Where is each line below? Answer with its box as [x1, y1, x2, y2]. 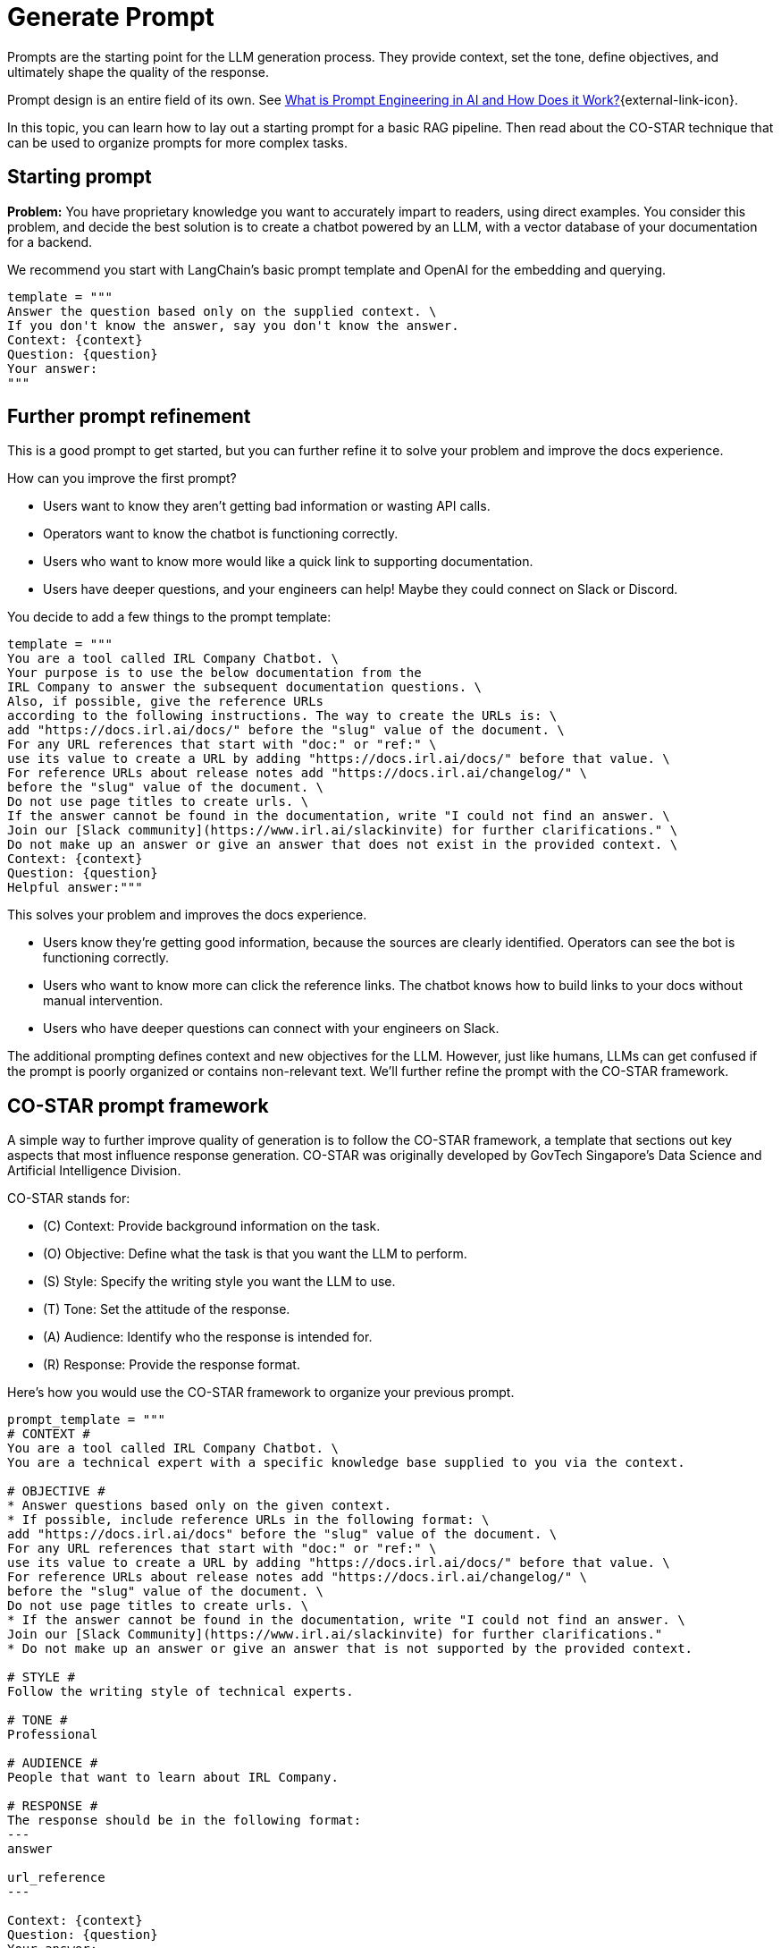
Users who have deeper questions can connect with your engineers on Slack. [43, 1021, 500, 1037]
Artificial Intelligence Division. [7, 1163, 181, 1179]
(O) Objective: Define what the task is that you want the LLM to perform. [43, 1246, 467, 1262]
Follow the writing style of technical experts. [7, 1684, 354, 1699]
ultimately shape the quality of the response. [7, 64, 270, 80]
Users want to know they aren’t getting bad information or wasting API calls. [43, 498, 491, 514]
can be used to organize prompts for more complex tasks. [7, 134, 348, 150]
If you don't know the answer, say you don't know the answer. [7, 318, 459, 333]
